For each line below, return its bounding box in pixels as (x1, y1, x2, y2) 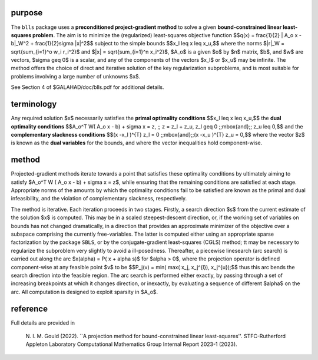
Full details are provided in (11, 319, 75, 326)
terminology (11, 99, 57, 109)
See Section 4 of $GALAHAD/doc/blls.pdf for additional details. (11, 84, 164, 91)
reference (11, 303, 48, 313)
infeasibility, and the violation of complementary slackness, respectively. (11, 195, 187, 202)
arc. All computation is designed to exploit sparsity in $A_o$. (11, 288, 158, 295)
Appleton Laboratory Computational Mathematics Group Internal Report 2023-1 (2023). (25, 341, 238, 348)
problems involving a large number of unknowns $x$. (11, 72, 141, 80)
